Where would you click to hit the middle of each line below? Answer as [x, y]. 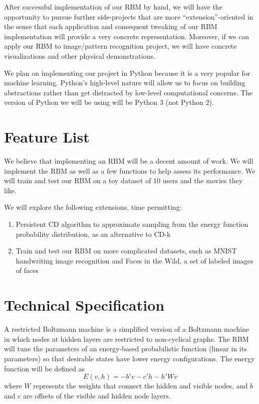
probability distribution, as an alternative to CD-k [93, 234]
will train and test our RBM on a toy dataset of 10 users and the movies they [123, 180]
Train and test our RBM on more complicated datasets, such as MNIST [126, 251]
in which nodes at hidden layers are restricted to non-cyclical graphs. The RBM [126, 339]
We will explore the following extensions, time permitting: [93, 207]
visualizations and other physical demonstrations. [80, 55]
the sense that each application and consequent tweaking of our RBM [111, 26]
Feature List [47, 137]
